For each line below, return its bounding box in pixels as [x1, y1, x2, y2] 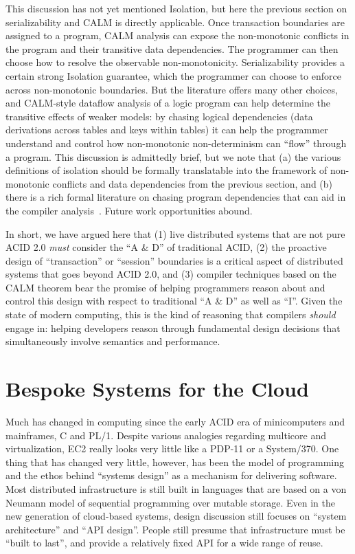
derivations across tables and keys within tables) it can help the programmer [5, 122, 328, 137]
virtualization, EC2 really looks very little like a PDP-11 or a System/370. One [5, 441, 339, 456]
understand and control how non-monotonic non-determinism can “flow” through [5, 135, 347, 150]
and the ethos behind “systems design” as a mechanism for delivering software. [5, 468, 337, 483]
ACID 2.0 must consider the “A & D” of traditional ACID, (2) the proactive [5, 240, 327, 254]
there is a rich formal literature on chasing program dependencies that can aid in [5, 190, 346, 204]
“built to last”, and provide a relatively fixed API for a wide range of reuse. [5, 535, 323, 550]
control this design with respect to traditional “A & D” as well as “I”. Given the [5, 293, 343, 308]
